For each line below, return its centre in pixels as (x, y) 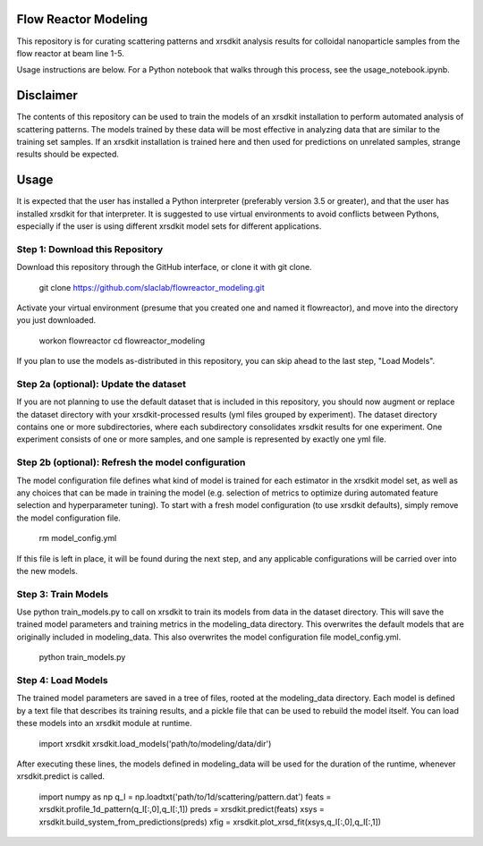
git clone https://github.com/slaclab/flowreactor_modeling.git (152, 287)
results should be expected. (68, 154)
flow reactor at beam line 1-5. (70, 53)
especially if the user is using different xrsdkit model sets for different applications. (169, 226)
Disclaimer (47, 95)
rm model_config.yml (78, 538)
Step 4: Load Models (62, 681)
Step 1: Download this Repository (90, 249)
